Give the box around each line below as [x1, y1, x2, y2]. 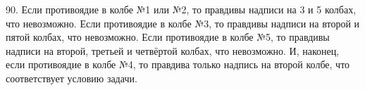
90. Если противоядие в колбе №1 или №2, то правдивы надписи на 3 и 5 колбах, [6, 2, 357, 16]
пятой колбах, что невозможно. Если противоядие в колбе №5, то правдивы [6, 30, 330, 44]
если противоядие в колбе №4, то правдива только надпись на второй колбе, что [6, 57, 350, 72]
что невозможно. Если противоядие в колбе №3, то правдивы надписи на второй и [6, 15, 360, 30]
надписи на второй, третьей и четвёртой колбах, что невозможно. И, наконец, [6, 43, 340, 58]
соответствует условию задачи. [6, 70, 137, 85]
